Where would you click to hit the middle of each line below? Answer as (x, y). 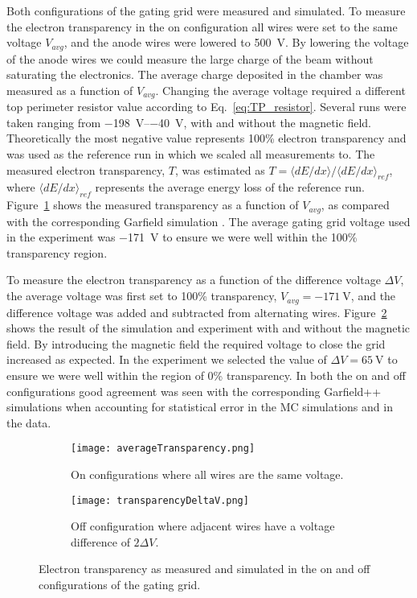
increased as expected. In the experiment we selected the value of (167, 359)
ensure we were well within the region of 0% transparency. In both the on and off (206, 375)
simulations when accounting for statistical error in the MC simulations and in (200, 407)
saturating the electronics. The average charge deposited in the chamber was (195, 74)
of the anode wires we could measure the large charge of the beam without (190, 58)
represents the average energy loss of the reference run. (230, 187)
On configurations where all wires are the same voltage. (207, 474)
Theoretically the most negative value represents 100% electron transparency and (206, 138)
